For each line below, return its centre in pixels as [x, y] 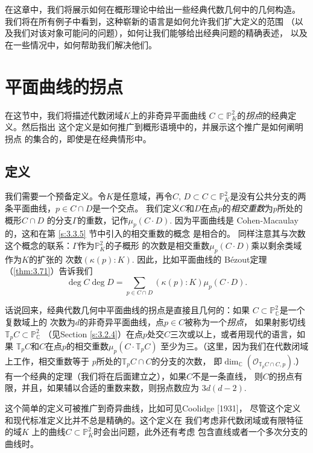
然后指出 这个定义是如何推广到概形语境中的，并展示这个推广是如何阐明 [162, 127]
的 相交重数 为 [248, 208]
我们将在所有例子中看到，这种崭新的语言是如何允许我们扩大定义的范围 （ [150, 21]
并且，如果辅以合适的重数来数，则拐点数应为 [110, 388]
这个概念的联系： [39, 245]
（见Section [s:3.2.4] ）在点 [93, 333]
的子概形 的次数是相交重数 [157, 245]
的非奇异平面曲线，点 [122, 321]
